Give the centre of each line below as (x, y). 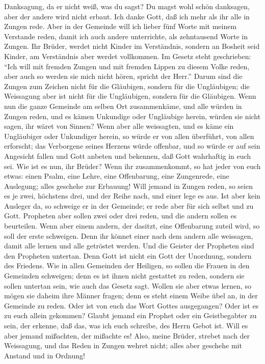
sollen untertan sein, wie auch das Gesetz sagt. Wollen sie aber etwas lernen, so (128, 285)
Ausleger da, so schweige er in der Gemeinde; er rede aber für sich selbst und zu (129, 205)
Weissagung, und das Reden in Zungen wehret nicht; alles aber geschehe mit (123, 345)
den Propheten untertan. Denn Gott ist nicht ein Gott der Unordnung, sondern (128, 255)
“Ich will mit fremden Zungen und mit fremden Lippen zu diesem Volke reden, (127, 66)
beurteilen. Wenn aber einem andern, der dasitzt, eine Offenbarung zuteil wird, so (132, 226)
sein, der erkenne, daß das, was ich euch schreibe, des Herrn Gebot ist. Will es (126, 325)
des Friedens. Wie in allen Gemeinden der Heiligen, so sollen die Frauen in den (127, 265)
